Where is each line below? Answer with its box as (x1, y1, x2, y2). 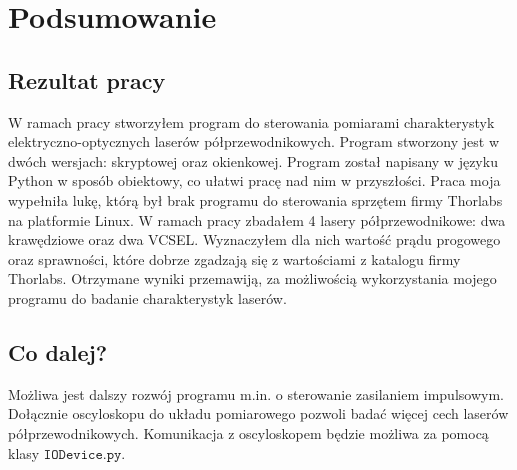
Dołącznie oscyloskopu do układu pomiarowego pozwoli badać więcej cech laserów (8, 403, 509, 424)
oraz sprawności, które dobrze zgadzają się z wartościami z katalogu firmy (8, 248, 461, 269)
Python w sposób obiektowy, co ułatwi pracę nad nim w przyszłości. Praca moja (8, 170, 501, 191)
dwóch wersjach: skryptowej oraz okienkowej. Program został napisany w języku (8, 150, 498, 171)
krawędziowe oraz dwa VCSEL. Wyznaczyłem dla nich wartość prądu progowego (8, 229, 501, 250)
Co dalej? (8, 336, 108, 367)
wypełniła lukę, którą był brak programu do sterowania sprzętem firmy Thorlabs (8, 189, 503, 210)
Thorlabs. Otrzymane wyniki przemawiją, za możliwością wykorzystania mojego (8, 268, 497, 289)
